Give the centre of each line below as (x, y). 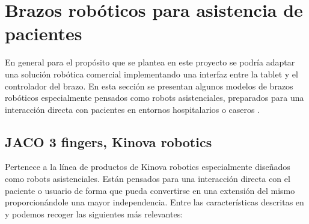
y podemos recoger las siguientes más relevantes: (94, 213)
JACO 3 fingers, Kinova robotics (109, 141)
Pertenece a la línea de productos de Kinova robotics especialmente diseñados (148, 167)
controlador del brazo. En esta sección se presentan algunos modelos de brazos (149, 86)
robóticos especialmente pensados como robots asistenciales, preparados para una (154, 98)
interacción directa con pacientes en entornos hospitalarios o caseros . (133, 109)
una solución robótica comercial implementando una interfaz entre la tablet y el (151, 74)
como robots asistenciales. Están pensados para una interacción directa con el (148, 179)
